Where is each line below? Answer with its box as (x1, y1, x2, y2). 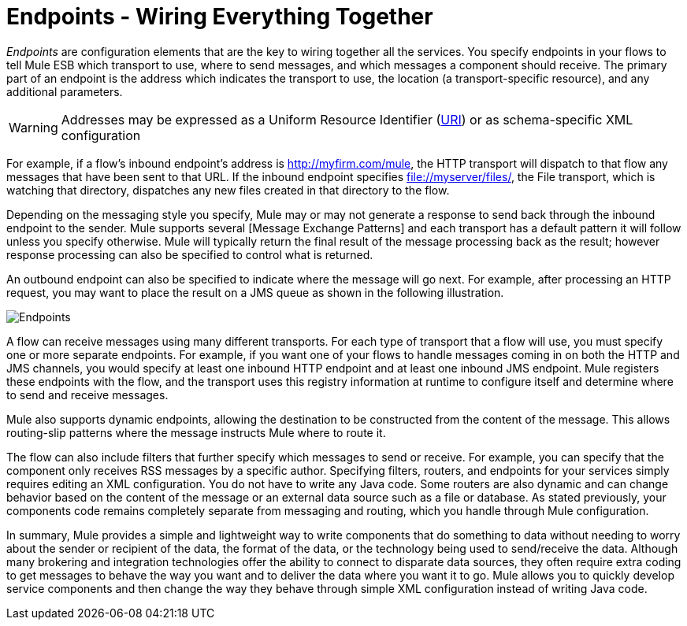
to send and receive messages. (6, 387, 169, 402)
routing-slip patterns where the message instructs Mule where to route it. (6, 425, 386, 439)
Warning (9, 119, 58, 135)
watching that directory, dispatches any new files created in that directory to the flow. (6, 183, 450, 197)
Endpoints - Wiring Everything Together (6, 3, 433, 30)
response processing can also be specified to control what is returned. (6, 247, 373, 261)
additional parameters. (6, 84, 123, 98)
